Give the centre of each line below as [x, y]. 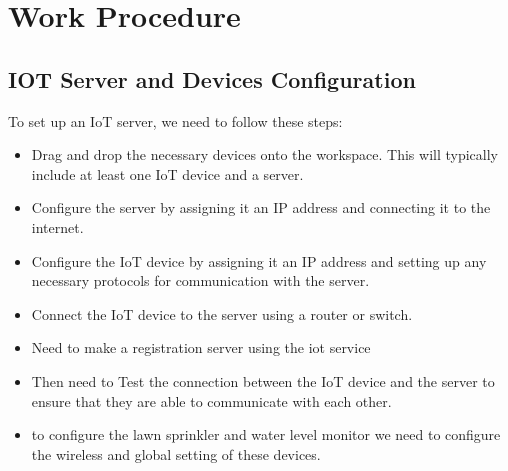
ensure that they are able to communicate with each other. [211, 400]
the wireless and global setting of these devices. [176, 453]
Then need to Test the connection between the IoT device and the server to [263, 380]
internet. [57, 226]
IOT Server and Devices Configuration [212, 78]
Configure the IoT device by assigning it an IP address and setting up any [259, 260]
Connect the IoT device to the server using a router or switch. [222, 313]
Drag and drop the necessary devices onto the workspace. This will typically [265, 154]
